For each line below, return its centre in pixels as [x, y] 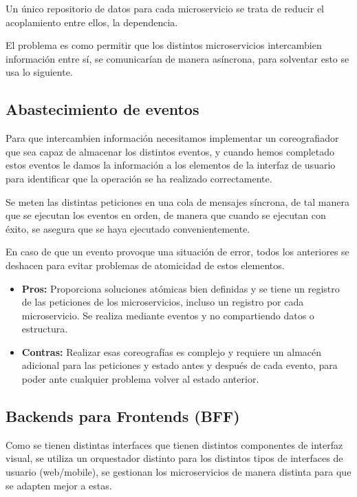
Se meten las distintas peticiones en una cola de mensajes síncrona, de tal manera [177, 201]
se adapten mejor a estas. [59, 485]
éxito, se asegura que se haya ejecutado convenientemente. [128, 228]
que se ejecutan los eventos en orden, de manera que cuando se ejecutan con [166, 215]
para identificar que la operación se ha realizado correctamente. [139, 178]
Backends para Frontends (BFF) [123, 416]
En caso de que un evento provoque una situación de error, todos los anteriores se [177, 252]
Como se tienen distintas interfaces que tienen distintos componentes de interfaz [174, 444]
